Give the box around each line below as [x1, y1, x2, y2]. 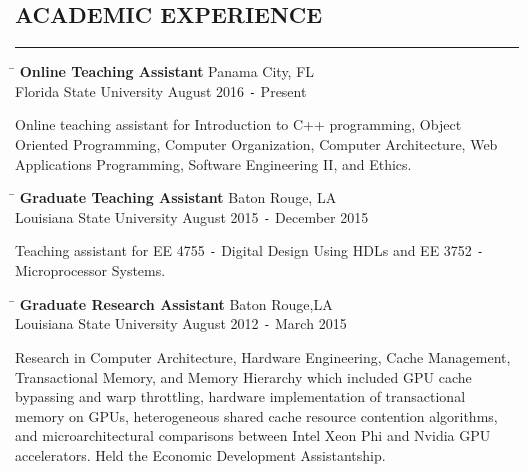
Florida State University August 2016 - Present [15, 80, 307, 101]
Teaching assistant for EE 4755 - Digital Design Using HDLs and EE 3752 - [15, 240, 484, 261]
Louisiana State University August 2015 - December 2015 [15, 206, 369, 227]
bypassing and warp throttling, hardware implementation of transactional [15, 386, 466, 407]
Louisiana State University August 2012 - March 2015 [15, 313, 347, 334]
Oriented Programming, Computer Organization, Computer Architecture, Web [15, 134, 498, 155]
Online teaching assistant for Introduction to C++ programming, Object [15, 114, 462, 135]
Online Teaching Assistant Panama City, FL [19, 61, 315, 82]
